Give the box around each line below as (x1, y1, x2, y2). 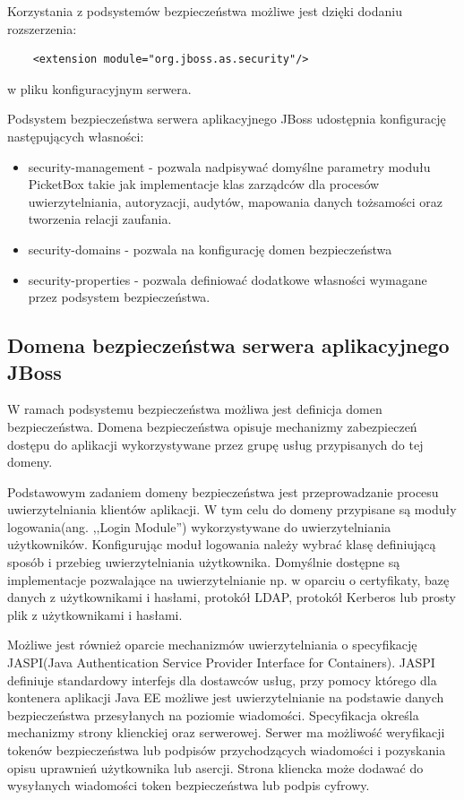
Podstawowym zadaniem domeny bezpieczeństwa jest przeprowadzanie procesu (7, 482, 439, 501)
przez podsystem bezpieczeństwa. (28, 288, 211, 306)
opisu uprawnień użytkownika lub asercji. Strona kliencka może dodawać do (7, 758, 424, 777)
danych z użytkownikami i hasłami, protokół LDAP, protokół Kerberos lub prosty (7, 588, 456, 606)
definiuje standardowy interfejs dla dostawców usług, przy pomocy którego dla (7, 670, 437, 689)
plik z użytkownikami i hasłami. (7, 605, 183, 624)
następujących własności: (7, 126, 144, 145)
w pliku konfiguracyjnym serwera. (7, 79, 192, 98)
